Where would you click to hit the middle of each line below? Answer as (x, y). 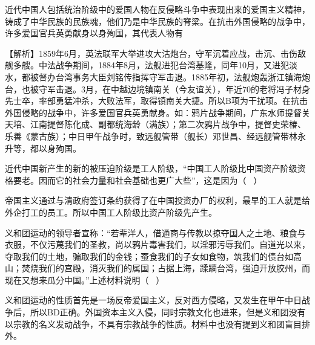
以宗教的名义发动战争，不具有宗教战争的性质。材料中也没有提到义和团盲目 (153, 324)
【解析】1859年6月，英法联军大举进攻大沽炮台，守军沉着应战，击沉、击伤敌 (155, 53)
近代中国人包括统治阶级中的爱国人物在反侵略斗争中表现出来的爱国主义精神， (157, 9)
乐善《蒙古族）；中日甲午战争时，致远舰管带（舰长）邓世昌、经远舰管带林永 (155, 136)
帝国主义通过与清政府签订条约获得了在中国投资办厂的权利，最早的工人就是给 (157, 200)
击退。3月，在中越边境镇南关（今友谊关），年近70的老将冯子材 (178, 89)
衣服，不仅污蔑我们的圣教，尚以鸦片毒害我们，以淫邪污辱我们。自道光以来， (157, 244)
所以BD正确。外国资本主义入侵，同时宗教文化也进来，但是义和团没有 (168, 312)
